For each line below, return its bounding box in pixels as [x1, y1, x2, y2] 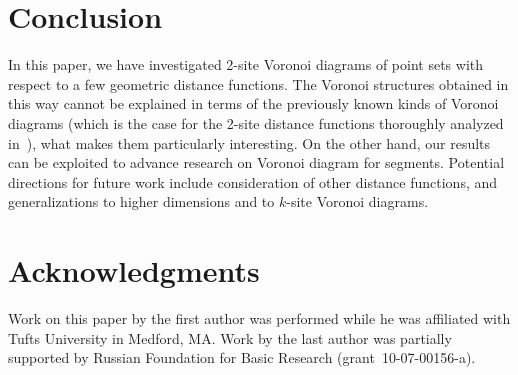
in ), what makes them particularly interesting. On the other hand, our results [8, 132, 491, 153]
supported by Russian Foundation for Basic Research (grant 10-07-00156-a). [8, 347, 476, 368]
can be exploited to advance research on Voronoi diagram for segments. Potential [8, 152, 505, 173]
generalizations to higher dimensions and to [8, 191, 275, 212]
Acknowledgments [8, 250, 260, 291]
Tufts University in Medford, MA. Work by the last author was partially [8, 327, 452, 348]
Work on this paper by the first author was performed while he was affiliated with [8, 308, 511, 328]
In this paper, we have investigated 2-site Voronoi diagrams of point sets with [8, 54, 484, 75]
